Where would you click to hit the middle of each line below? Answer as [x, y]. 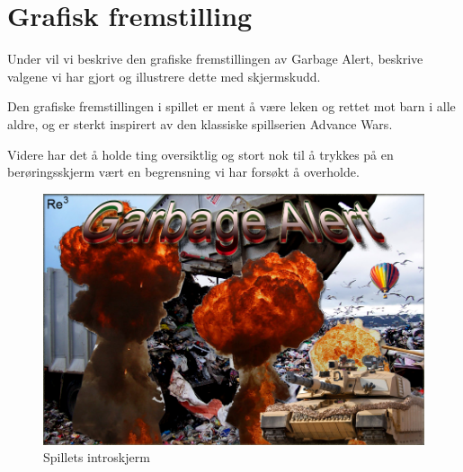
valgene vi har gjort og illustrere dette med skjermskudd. [164, 76]
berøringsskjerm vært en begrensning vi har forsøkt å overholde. [183, 172]
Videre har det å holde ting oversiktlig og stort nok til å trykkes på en [200, 154]
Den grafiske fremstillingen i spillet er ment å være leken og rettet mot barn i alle [231, 106]
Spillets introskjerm [97, 457]
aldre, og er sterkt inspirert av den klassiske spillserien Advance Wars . [200, 123]
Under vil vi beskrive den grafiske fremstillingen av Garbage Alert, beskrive [215, 59]
